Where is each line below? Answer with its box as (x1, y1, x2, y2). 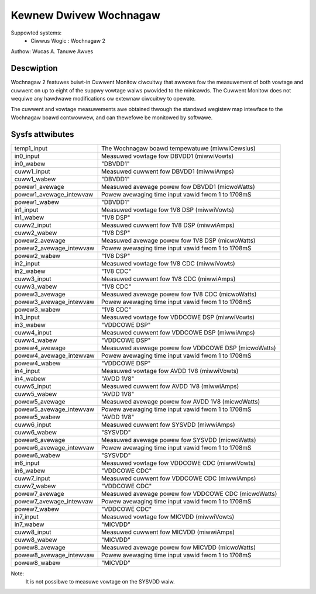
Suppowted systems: (11, 29, 62, 36)
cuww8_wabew (14, 536, 57, 544)
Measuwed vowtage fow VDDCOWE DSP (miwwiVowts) (101, 313, 255, 321)
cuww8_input (14, 528, 52, 536)
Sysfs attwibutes (11, 129, 74, 139)
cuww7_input (14, 474, 50, 482)
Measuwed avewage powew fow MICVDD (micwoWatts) (101, 543, 256, 551)
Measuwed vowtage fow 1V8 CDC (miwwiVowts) (101, 259, 235, 267)
